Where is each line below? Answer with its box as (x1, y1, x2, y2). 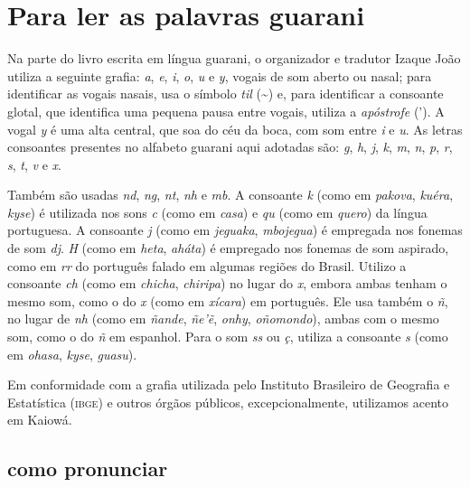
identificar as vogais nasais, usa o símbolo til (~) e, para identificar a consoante (7, 84, 444, 103)
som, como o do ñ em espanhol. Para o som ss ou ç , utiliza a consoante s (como (7, 327, 448, 346)
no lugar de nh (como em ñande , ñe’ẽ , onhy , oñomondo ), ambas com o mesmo (7, 309, 439, 328)
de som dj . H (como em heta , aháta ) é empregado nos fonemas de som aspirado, (7, 239, 449, 258)
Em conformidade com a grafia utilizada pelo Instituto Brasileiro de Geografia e (7, 375, 450, 394)
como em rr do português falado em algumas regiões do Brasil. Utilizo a (7, 256, 407, 275)
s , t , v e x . (7, 155, 61, 173)
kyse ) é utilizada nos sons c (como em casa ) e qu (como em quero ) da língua (7, 202, 428, 221)
